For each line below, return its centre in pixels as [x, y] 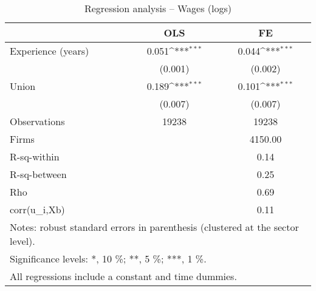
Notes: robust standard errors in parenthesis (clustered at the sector [154, 227]
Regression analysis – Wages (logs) [158, 8]
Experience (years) [50, 51]
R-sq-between [38, 174]
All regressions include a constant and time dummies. [123, 276]
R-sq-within [35, 156]
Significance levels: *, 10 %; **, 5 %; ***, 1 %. [108, 258]
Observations [37, 121]
